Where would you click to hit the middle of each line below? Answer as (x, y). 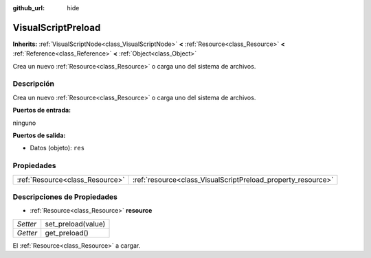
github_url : (29, 8)
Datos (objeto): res (57, 148)
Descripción (34, 84)
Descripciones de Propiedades (65, 197)
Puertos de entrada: (42, 110)
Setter (27, 224)
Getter (27, 233)
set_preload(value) (75, 224)
